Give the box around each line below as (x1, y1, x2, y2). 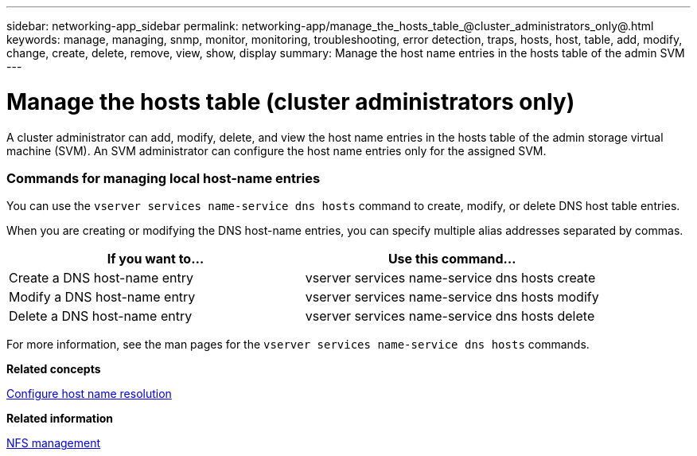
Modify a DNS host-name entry (9, 289, 196, 306)
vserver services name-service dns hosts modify (305, 289, 599, 306)
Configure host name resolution (6, 387, 172, 401)
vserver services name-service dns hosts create (305, 270, 596, 286)
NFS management (6, 436, 101, 450)
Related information (6, 411, 114, 426)
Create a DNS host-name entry (9, 270, 194, 286)
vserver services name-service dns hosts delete (305, 308, 595, 325)
